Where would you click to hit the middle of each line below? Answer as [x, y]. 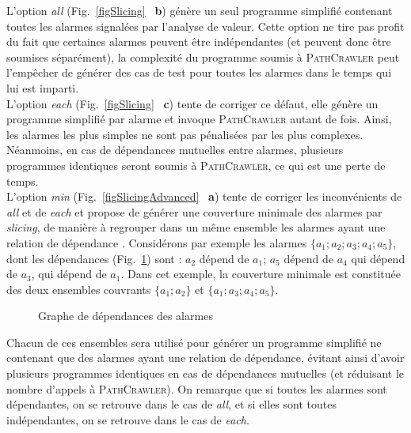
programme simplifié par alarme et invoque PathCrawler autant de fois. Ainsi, [199, 119]
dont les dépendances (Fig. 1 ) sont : [94, 258]
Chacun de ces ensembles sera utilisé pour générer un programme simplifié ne [194, 342]
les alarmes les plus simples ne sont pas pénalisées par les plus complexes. [185, 134]
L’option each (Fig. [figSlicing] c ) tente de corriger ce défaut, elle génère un [192, 103]
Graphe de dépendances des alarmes [126, 316]
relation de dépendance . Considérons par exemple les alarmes [157, 242]
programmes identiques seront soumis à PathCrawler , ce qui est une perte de [196, 165]
